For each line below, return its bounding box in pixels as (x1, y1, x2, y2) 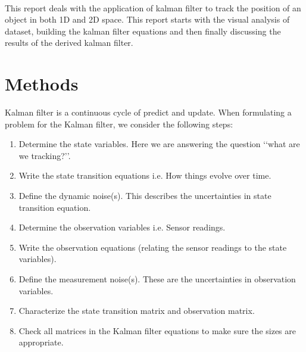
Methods (5, 71, 79, 96)
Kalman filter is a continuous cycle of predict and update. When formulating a (5, 106, 292, 119)
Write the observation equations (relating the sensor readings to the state (18, 241, 287, 253)
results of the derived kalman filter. (5, 36, 133, 49)
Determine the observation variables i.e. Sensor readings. (18, 221, 226, 233)
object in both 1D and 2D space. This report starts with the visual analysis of (5, 13, 290, 26)
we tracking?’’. (18, 149, 71, 161)
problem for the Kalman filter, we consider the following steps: (5, 117, 233, 130)
